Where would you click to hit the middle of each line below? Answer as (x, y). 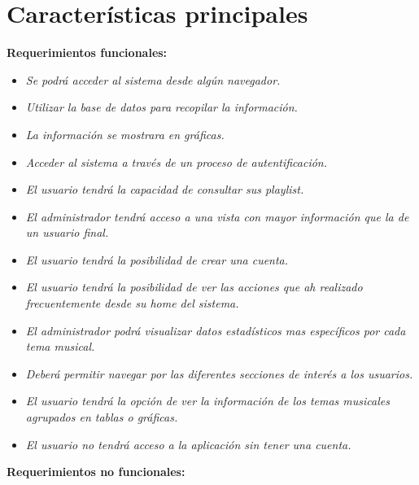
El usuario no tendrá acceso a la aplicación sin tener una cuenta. (188, 444)
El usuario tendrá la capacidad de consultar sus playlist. (165, 189)
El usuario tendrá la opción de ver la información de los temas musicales (207, 401)
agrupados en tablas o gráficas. (102, 417)
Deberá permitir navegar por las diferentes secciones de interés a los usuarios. (219, 373)
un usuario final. (67, 232)
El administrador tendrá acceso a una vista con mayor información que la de (217, 216)
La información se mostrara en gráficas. (125, 134)
